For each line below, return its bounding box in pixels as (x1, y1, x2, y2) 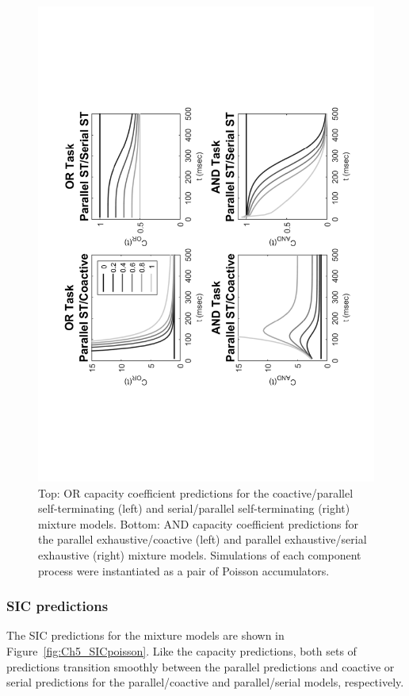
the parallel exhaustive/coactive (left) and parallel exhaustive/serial (38, 531, 367, 548)
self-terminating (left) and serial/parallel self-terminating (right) (38, 500, 350, 517)
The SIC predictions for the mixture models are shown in (6, 627, 285, 644)
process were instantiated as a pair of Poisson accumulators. (38, 562, 330, 579)
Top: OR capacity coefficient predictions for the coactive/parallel (38, 484, 354, 501)
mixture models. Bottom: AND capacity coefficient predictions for (38, 515, 358, 532)
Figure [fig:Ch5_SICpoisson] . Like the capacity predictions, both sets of (6, 643, 357, 659)
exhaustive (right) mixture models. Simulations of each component (38, 547, 361, 563)
